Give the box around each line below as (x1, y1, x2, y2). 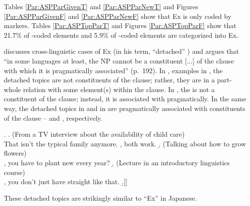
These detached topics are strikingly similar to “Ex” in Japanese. (4, 192, 197, 203)
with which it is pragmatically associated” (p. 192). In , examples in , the (4, 65, 223, 75)
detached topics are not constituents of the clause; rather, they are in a (4, 75, 215, 85)
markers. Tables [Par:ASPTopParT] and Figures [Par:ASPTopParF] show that (4, 20, 236, 31)
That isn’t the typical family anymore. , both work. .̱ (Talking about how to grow (4, 138, 246, 148)
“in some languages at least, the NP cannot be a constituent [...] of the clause (4, 55, 234, 65)
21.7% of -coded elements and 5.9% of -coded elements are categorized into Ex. (4, 30, 239, 40)
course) (4, 167, 25, 177)
